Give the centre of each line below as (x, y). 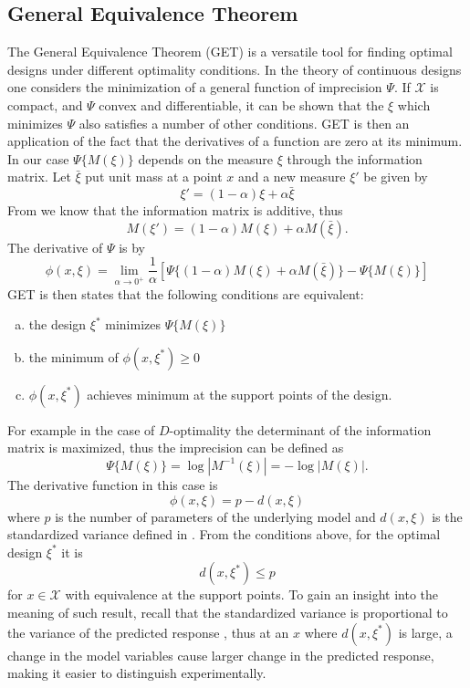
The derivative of (55, 247)
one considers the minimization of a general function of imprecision (195, 87)
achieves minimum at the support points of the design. (240, 394)
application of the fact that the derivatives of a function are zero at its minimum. (235, 141)
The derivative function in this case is (113, 484)
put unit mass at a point (154, 177)
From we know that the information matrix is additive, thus (175, 210)
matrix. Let (39, 177)
